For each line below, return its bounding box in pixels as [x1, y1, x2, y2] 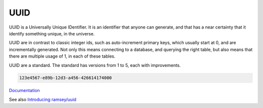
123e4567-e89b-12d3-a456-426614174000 [19, 75, 112, 81]
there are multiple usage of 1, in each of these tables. [9, 53, 115, 59]
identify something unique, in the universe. [9, 31, 95, 36]
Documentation [9, 88, 40, 93]
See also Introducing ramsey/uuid [9, 96, 76, 102]
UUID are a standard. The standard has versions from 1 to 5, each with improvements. [9, 62, 181, 68]
